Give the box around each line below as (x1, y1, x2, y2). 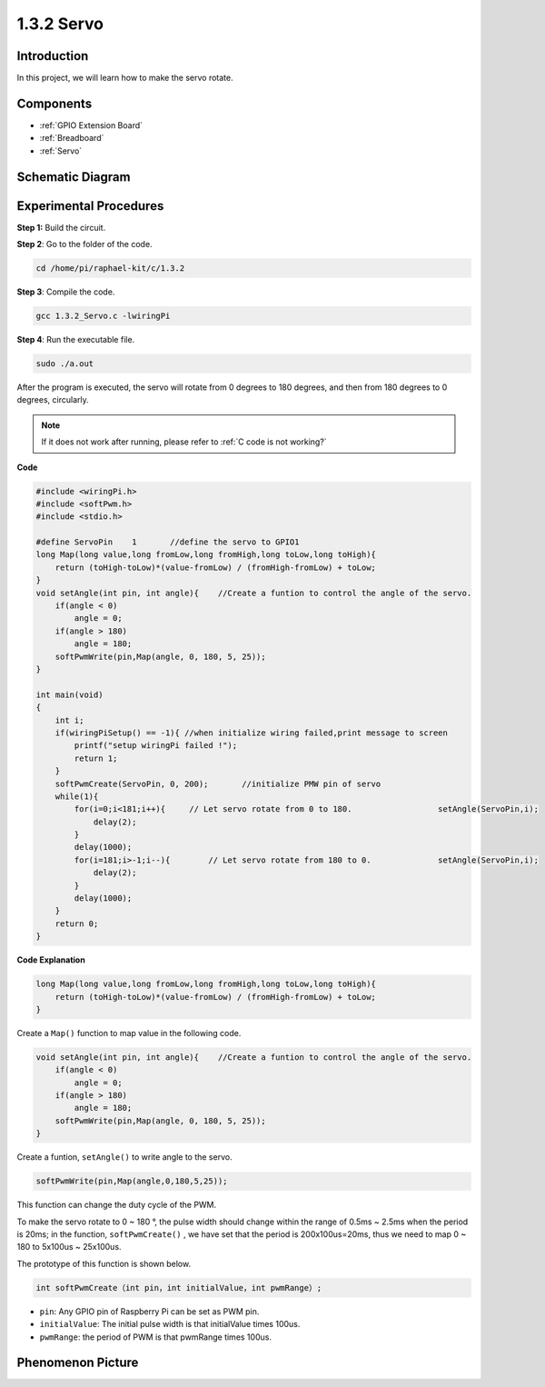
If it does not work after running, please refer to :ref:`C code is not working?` (41, 436, 327, 447)
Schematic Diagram (16, 169, 131, 185)
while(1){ (54, 791, 99, 802)
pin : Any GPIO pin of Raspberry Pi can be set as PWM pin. (39, 1305, 260, 1317)
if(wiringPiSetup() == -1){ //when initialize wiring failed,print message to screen (54, 727, 449, 738)
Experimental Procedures (16, 198, 164, 214)
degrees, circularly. (16, 394, 90, 405)
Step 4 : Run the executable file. (16, 334, 135, 344)
